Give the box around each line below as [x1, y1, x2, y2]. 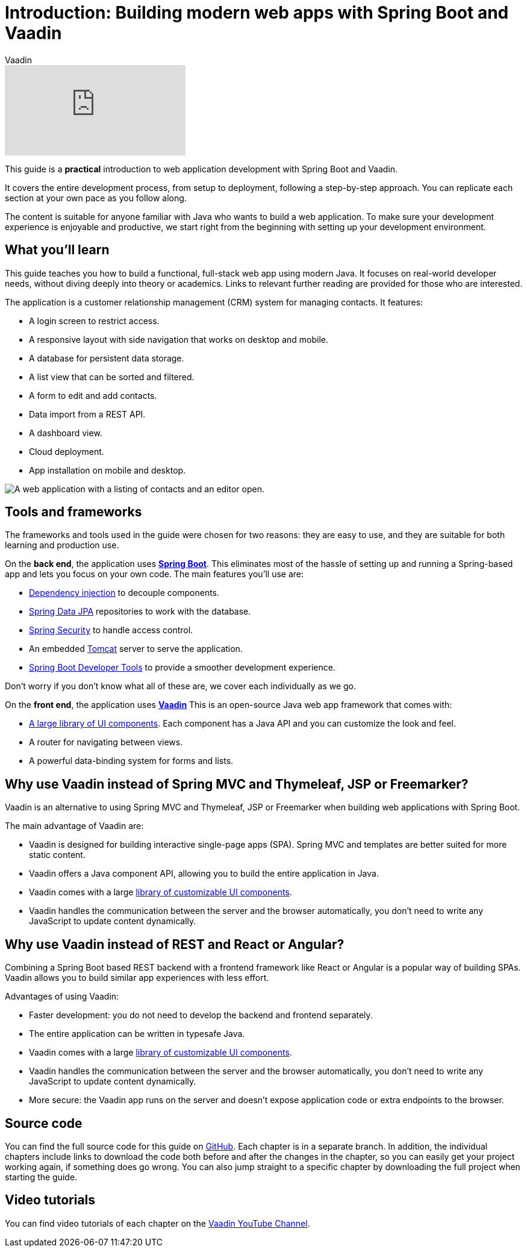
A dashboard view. [29, 427, 102, 438]
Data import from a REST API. [29, 408, 146, 419]
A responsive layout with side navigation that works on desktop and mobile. [29, 334, 328, 345]
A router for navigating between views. [29, 737, 183, 748]
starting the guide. [5, 1171, 78, 1182]
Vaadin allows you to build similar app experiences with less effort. [5, 972, 269, 983]
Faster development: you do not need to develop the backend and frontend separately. [29, 1010, 373, 1021]
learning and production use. [5, 540, 119, 551]
